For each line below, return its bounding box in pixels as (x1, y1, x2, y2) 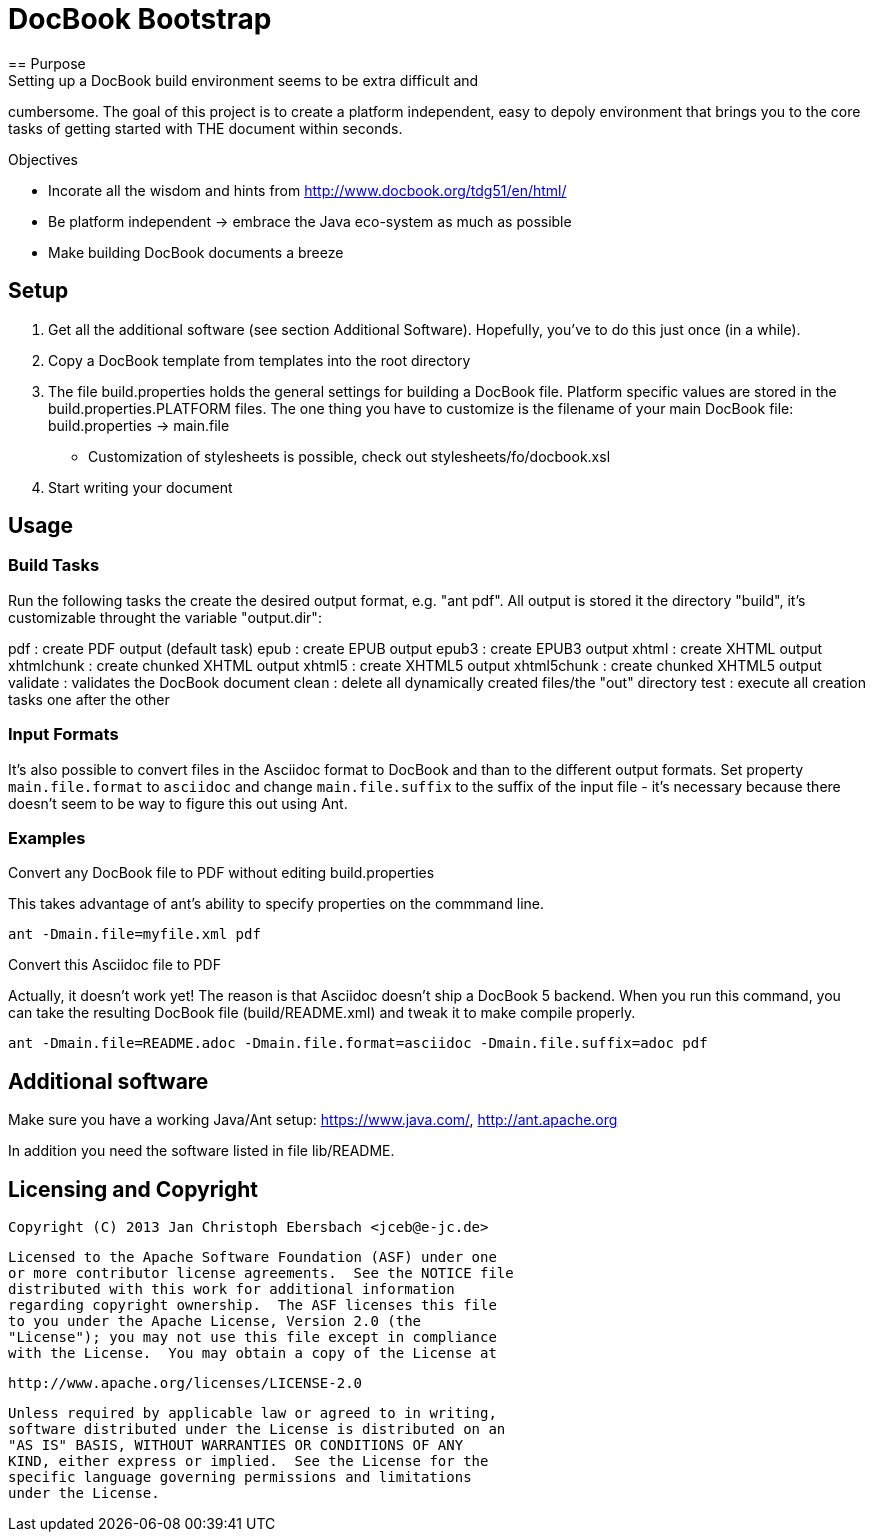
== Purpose (8, 54, 86, 72)
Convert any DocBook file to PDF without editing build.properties (8, 864, 435, 882)
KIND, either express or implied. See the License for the (8, 1453, 489, 1469)
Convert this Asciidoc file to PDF (8, 956, 221, 974)
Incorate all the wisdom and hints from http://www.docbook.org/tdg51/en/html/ (48, 181, 567, 199)
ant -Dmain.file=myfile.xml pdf (8, 926, 261, 943)
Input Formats (8, 724, 119, 745)
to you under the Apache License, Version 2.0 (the (8, 1313, 422, 1329)
